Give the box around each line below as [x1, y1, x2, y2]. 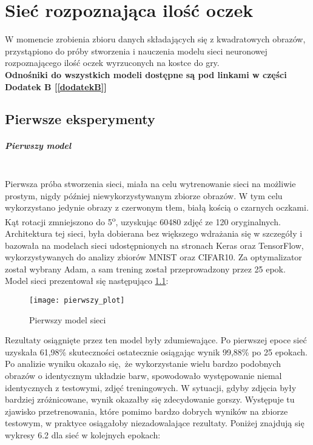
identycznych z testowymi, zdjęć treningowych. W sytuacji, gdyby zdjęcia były [5, 381, 297, 394]
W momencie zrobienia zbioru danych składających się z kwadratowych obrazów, [5, 33, 306, 45]
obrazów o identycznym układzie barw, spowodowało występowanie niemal [5, 369, 282, 382]
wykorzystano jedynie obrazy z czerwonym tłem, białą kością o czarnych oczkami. [5, 201, 309, 214]
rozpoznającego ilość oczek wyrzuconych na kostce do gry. [5, 56, 220, 69]
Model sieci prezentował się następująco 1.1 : [5, 274, 169, 287]
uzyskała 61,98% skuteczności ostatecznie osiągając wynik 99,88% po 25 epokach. [5, 345, 308, 358]
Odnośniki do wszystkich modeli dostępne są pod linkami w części [5, 68, 287, 81]
